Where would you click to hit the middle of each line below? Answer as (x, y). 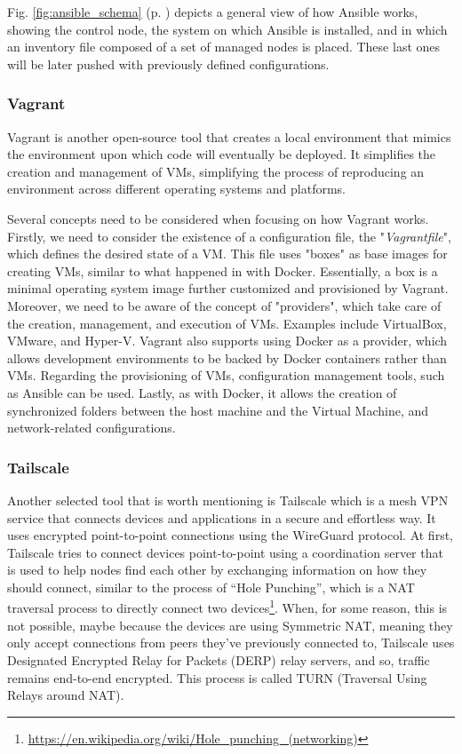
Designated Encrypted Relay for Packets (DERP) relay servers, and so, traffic (219, 659)
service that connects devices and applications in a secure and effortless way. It (222, 517)
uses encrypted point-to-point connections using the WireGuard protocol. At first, (230, 535)
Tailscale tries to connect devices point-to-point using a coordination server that (225, 552)
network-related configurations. (92, 428)
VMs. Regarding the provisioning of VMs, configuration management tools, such (226, 375)
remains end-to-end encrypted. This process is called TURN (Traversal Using (217, 677)
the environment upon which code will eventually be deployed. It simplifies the (222, 154)
